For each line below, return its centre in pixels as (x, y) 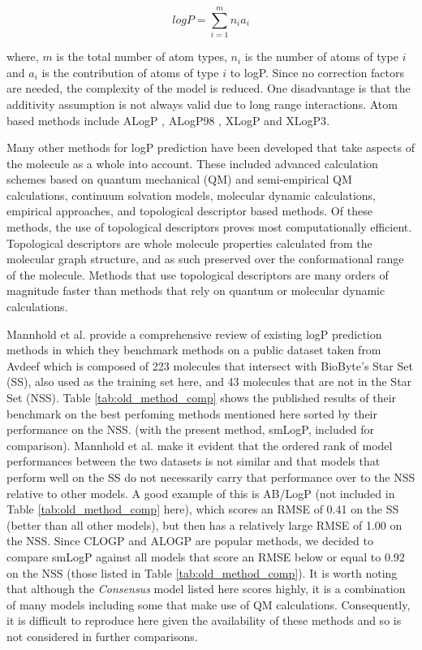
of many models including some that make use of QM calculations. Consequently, (209, 604)
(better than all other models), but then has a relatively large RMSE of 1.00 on (205, 524)
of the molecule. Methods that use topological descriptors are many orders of (198, 274)
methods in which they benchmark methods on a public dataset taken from (194, 350)
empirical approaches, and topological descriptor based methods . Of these (189, 211)
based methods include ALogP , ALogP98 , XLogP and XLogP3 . (168, 120)
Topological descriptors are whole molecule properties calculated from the (189, 243)
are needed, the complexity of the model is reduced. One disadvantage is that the (209, 88)
